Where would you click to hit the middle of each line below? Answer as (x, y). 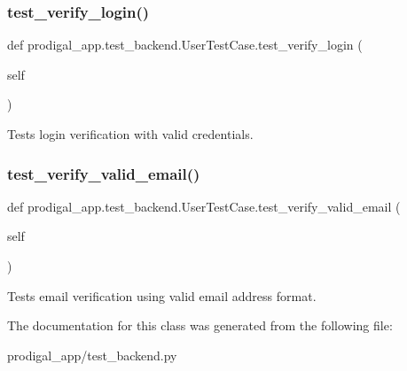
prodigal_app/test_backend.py (92, 355)
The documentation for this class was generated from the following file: (200, 325)
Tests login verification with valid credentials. (130, 134)
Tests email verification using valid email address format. (162, 295)
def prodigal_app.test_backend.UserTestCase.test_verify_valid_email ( (204, 206)
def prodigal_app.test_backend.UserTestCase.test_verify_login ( (185, 45)
